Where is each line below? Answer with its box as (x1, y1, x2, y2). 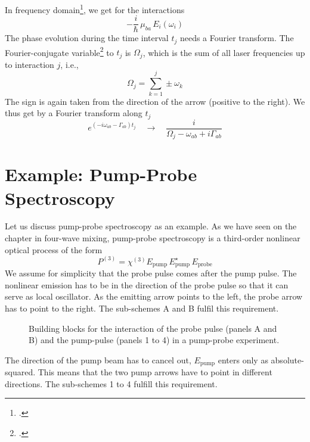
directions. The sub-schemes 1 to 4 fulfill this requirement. (5, 377, 218, 390)
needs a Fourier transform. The (179, 32, 294, 44)
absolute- (271, 353, 304, 366)
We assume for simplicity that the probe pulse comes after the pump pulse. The (5, 267, 297, 279)
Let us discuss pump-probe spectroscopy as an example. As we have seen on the (5, 220, 297, 232)
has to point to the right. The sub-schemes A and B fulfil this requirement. (5, 301, 279, 314)
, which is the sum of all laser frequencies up (142, 46, 305, 58)
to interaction (5, 58, 54, 70)
